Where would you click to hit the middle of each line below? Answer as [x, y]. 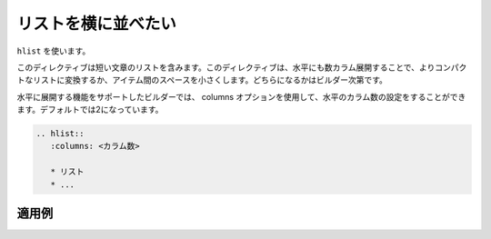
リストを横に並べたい [97, 24]
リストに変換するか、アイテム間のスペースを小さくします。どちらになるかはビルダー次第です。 [210, 80]
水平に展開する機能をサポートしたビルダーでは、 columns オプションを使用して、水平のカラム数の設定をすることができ [241, 96]
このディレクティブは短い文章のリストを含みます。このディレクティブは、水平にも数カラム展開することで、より [226, 67]
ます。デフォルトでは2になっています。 [90, 110]
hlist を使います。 [54, 51]
